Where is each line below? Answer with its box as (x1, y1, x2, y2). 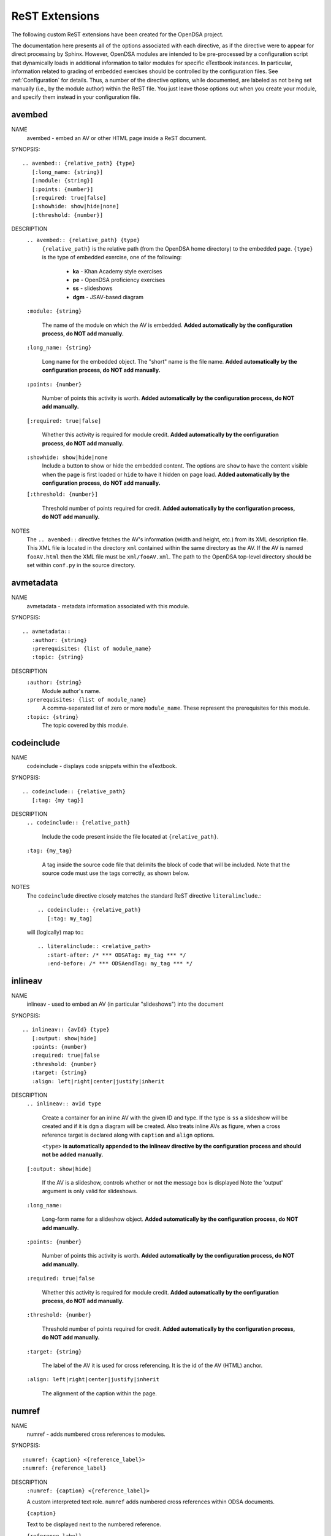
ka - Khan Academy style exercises (72, 267, 162, 275)
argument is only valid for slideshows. (42, 1188, 138, 1195)
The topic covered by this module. (42, 722, 129, 729)
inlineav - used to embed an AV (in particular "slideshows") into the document (26, 1000, 224, 1008)
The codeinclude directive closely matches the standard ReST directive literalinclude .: (26, 891, 261, 899)
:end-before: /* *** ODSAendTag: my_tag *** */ (47, 960, 193, 967)
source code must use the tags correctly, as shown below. (42, 869, 189, 877)
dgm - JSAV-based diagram (72, 293, 144, 300)
